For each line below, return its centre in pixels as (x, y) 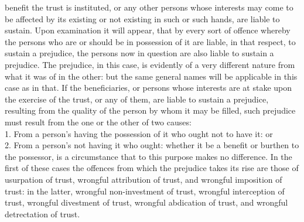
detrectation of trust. (42, 214)
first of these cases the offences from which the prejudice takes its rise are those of (152, 168)
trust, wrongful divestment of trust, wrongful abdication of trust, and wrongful (146, 202)
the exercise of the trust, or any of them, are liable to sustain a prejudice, (137, 99)
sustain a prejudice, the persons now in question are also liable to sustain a (139, 53)
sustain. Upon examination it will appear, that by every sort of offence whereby (148, 30)
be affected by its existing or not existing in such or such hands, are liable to (142, 18)
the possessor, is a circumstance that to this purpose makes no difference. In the (148, 156)
